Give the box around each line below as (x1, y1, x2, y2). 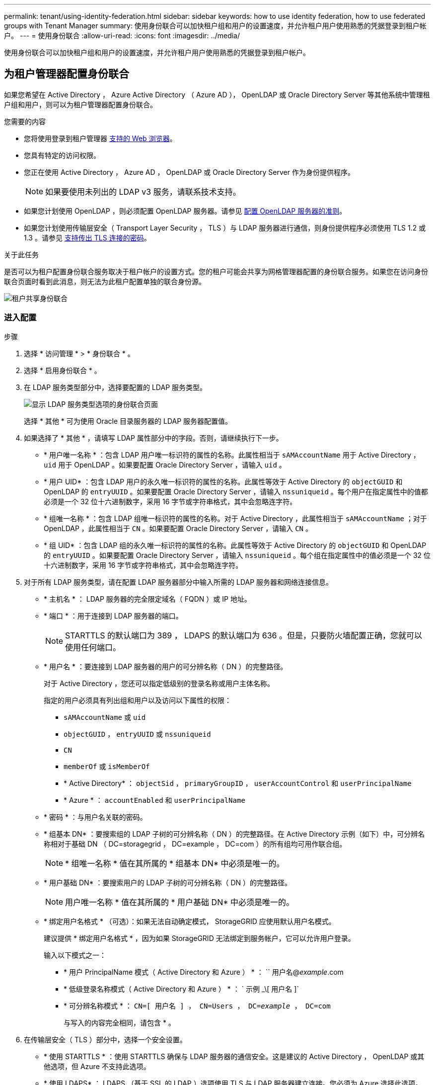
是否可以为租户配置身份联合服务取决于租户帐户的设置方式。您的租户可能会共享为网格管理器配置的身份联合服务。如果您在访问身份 (4, 267, 428, 276)
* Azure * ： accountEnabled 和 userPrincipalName (64, 795, 245, 804)
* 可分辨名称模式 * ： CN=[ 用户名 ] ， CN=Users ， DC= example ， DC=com (64, 1001, 331, 1010)
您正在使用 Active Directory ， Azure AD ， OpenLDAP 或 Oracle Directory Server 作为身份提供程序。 (24, 167, 355, 176)
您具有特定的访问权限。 (24, 151, 100, 159)
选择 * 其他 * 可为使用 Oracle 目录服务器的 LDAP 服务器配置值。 (24, 416, 232, 425)
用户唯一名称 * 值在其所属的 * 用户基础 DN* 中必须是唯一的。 (65, 897, 294, 907)
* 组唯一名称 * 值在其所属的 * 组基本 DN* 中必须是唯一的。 (65, 858, 285, 868)
